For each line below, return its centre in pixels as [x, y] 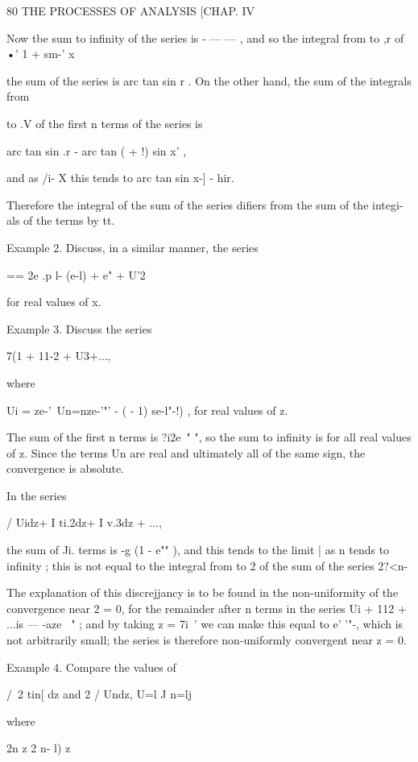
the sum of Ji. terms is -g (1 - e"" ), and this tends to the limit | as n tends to [198, 550]
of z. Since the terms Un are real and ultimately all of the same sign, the [186, 452]
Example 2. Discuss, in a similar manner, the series [132, 247]
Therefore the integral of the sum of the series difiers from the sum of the [188, 204]
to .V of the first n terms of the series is [105, 123]
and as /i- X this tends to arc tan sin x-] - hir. [120, 178]
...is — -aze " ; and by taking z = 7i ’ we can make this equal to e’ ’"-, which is [205, 624]
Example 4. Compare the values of [91, 667]
